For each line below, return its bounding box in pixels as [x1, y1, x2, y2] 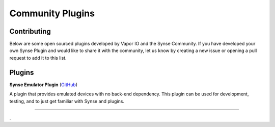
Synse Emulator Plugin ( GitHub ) [9, 82, 78, 88]
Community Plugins [9, 8, 95, 19]
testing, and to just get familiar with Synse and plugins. [9, 98, 125, 104]
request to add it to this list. [9, 55, 67, 61]
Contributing [9, 27, 51, 36]
